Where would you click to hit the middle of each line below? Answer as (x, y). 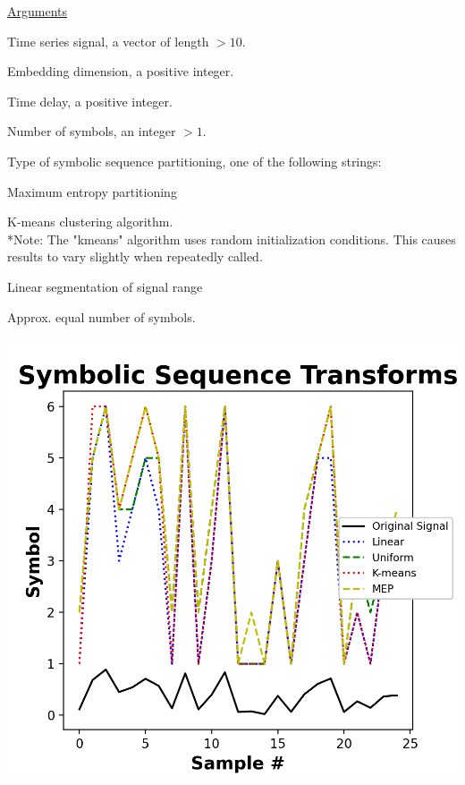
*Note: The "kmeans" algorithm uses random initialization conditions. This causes (232, 239)
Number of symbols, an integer (92, 131)
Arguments (38, 11)
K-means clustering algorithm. (90, 222)
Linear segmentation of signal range (105, 286)
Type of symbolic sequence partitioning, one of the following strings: (194, 161)
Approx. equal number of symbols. (101, 316)
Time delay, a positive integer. (90, 101)
